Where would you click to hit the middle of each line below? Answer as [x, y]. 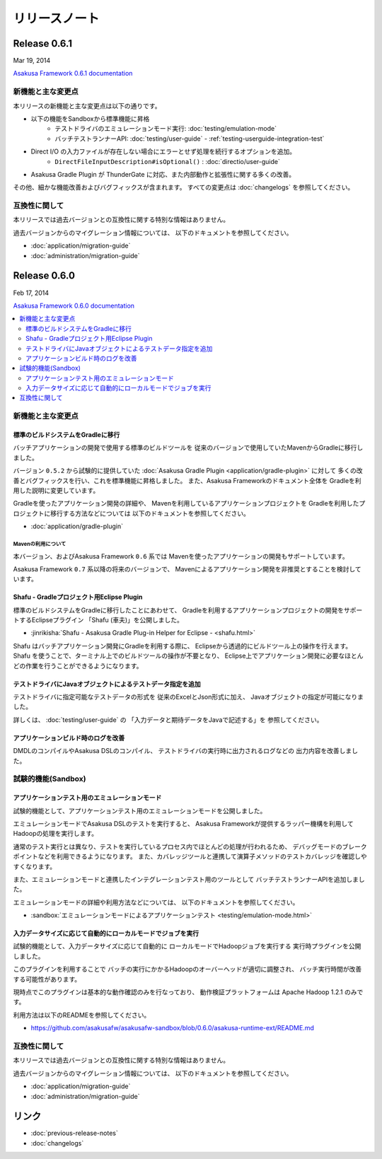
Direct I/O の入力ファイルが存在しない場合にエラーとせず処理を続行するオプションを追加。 [163, 151]
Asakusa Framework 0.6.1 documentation [73, 74]
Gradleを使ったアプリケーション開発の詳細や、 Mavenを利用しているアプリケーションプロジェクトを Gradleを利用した [186, 503]
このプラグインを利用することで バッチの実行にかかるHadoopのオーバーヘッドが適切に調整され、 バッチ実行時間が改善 [187, 969]
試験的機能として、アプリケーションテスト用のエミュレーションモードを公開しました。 [140, 810]
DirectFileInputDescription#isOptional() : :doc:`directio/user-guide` [168, 161]
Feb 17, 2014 [31, 293]
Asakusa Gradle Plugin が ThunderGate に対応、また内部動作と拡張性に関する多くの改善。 [163, 174]
